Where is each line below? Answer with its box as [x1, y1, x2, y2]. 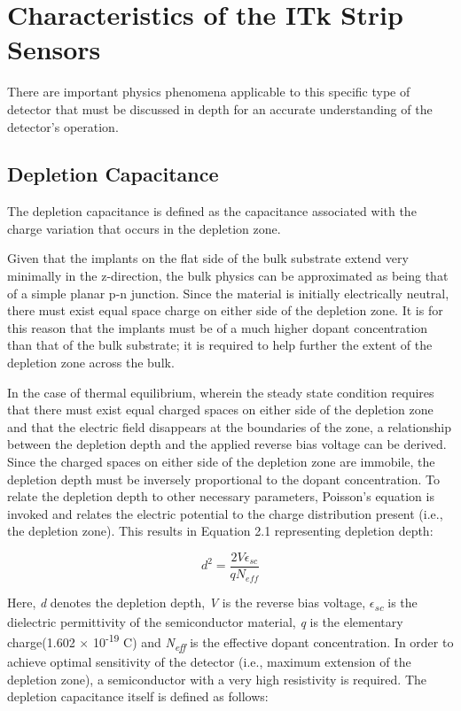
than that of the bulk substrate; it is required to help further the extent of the [7, 336, 433, 354]
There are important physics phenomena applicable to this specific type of [7, 82, 410, 101]
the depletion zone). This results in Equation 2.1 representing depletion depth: [7, 522, 434, 540]
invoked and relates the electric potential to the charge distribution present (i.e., [7, 504, 443, 522]
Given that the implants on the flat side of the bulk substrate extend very [7, 249, 409, 267]
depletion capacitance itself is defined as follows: [7, 687, 269, 706]
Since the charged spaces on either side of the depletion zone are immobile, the [7, 452, 435, 471]
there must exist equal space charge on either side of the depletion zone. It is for [7, 301, 443, 320]
